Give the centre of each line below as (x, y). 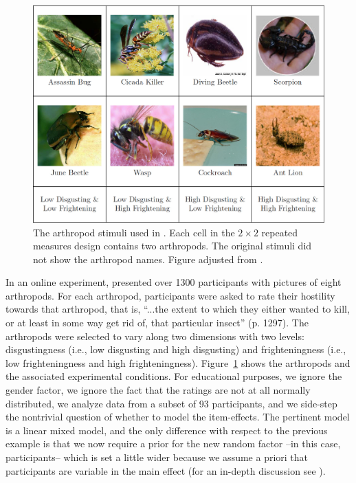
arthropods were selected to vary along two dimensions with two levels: (155, 336)
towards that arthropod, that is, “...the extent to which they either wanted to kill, (178, 309)
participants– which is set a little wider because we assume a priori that (157, 457)
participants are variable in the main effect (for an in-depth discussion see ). (166, 470)
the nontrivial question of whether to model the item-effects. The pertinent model (178, 417)
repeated (280, 232)
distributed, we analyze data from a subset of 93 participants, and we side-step (171, 403)
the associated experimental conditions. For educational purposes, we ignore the (174, 376)
